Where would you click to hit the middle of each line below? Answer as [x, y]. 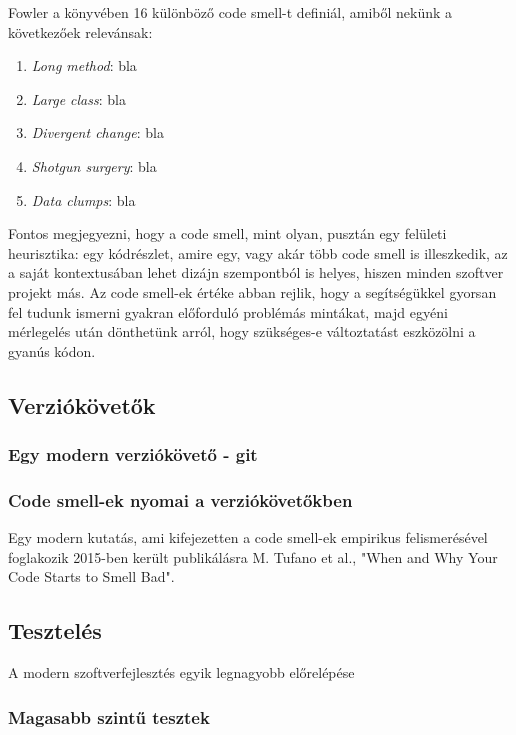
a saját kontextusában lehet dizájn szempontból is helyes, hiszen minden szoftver [256, 272]
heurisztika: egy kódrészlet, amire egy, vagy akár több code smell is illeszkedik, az [258, 252]
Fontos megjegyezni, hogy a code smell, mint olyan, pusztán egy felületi [227, 233]
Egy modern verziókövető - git [133, 454]
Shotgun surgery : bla [94, 165]
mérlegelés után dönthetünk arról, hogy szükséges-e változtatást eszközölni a [242, 331]
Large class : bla [78, 98]
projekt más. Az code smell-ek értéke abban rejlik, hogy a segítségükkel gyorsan [252, 291]
